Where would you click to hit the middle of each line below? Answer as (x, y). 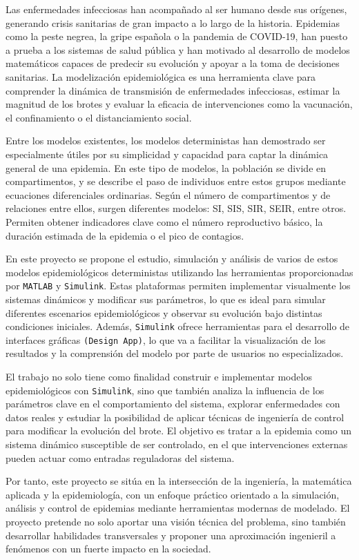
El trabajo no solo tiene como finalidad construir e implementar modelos (159, 377)
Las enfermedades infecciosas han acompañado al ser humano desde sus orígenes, (176, 9)
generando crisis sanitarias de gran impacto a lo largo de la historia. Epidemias (173, 22)
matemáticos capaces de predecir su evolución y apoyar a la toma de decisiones (173, 63)
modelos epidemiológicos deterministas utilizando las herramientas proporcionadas (179, 272)
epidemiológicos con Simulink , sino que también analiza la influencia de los (165, 390)
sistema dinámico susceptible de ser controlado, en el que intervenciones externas (177, 444)
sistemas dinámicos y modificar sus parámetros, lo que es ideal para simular (166, 299)
